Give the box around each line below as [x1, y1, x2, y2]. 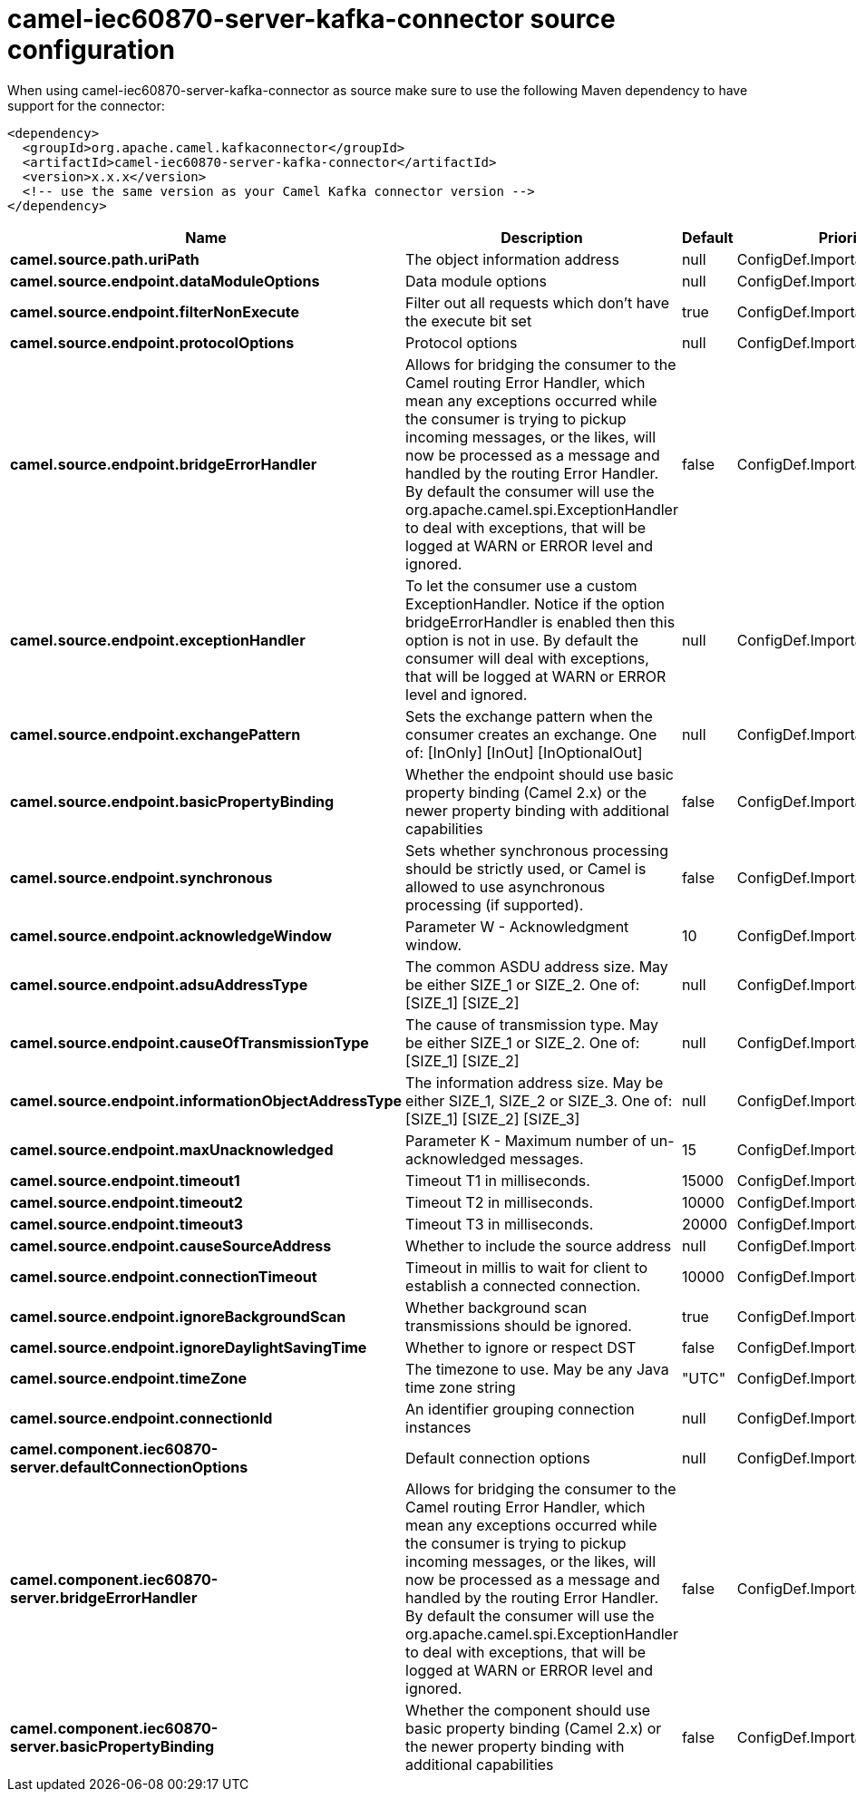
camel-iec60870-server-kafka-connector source [7, 4, 616, 34]
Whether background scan [405, 1298, 588, 1317]
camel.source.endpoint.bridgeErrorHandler [10, 454, 317, 473]
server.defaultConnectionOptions [10, 1457, 248, 1476]
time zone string [405, 1377, 516, 1396]
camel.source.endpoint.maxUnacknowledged [10, 1140, 334, 1159]
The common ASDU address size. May [405, 957, 668, 976]
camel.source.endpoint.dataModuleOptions [10, 271, 320, 290]
